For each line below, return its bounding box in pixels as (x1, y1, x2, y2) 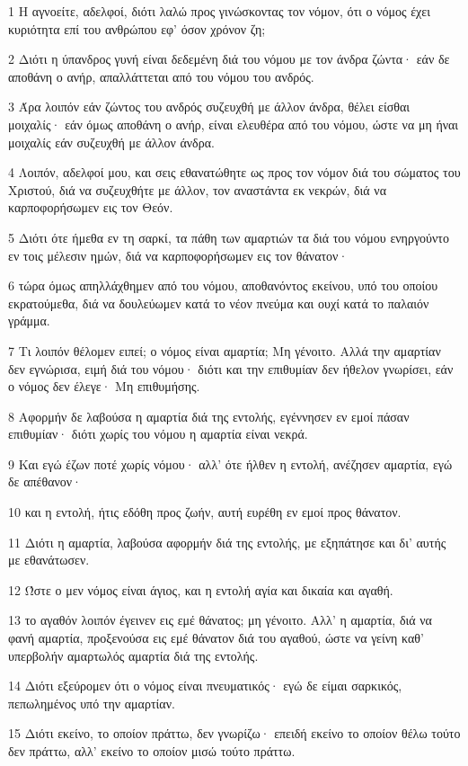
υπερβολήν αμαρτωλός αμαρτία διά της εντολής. (8, 646, 259, 664)
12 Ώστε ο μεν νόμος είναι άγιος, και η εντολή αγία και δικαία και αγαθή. (8, 580, 393, 599)
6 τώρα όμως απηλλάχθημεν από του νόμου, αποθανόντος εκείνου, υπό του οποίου (8, 276, 438, 295)
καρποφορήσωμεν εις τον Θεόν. (8, 198, 173, 217)
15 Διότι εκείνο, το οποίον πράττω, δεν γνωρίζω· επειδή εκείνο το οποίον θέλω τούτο (8, 724, 461, 743)
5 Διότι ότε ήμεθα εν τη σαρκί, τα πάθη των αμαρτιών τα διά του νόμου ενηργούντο (8, 227, 449, 246)
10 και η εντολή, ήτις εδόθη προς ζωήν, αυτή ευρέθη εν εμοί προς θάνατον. (8, 503, 402, 521)
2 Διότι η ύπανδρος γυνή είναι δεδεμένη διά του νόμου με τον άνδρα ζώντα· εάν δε (8, 49, 450, 68)
